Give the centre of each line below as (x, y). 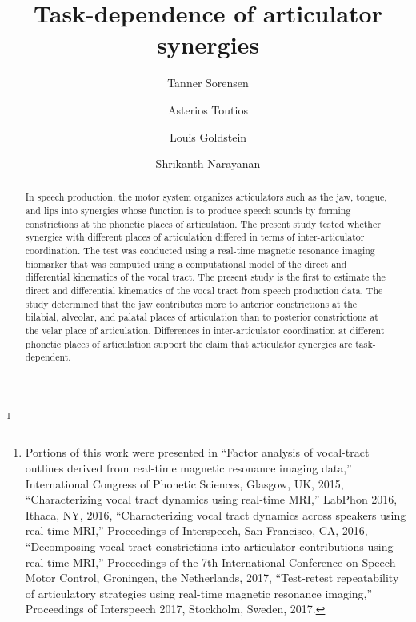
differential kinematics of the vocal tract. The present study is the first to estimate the (205, 277)
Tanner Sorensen (208, 83)
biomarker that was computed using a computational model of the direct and (186, 263)
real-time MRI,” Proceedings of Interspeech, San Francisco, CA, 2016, (196, 530)
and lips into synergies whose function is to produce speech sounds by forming (188, 211)
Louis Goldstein (208, 136)
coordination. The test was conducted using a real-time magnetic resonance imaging (200, 251)
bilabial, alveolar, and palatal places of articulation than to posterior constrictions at (202, 317)
